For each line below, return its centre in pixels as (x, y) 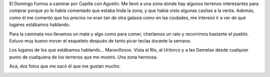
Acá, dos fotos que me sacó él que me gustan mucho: (65, 66)
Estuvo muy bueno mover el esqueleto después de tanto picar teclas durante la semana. (100, 40)
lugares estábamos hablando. (40, 24)
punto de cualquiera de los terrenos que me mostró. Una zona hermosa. (83, 57)
